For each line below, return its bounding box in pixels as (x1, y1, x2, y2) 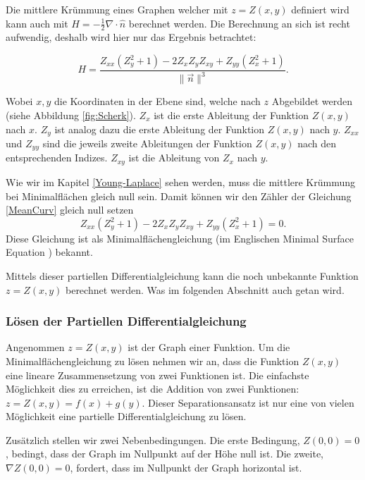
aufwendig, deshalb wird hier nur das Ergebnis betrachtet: (6, 30, 256, 44)
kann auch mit (6, 16, 68, 30)
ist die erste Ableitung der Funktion (154, 107, 309, 122)
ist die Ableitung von (128, 150, 220, 165)
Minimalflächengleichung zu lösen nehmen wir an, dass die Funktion (6, 353, 299, 368)
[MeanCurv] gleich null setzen (6, 202, 134, 217)
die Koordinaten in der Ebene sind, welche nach (54, 94, 261, 109)
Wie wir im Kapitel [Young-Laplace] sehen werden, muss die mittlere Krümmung (6, 174, 356, 189)
